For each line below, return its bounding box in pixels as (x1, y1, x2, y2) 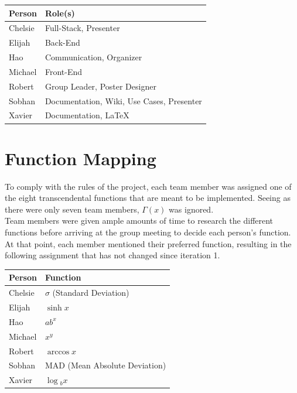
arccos (47, 347, 70, 356)
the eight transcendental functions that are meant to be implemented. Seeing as (5, 192, 291, 204)
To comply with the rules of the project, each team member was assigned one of (5, 180, 292, 192)
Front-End (45, 65, 82, 77)
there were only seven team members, (5, 203, 139, 215)
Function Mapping (5, 146, 156, 170)
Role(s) (45, 6, 75, 19)
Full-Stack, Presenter (45, 22, 120, 34)
